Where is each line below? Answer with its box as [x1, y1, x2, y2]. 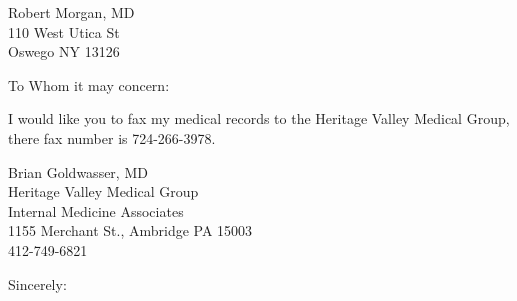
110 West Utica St [8, 21, 120, 42]
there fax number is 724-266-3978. [8, 127, 216, 148]
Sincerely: [8, 273, 67, 294]
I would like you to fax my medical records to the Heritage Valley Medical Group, [8, 108, 510, 129]
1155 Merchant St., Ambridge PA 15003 [8, 220, 253, 241]
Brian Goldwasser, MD [8, 161, 148, 182]
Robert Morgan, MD [8, 2, 135, 22]
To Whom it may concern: [8, 74, 170, 95]
